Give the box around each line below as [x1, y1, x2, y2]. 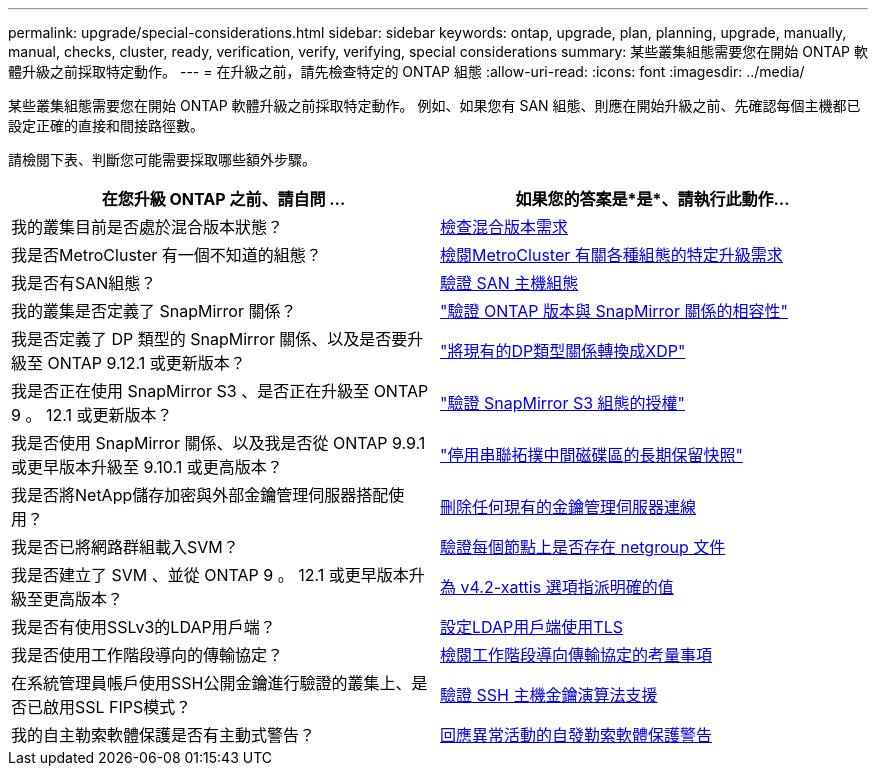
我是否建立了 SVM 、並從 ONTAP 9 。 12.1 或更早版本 [11, 565, 409, 585]
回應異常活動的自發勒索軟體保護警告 [440, 725, 713, 745]
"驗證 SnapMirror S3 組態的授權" [440, 393, 686, 413]
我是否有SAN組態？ [11, 273, 157, 293]
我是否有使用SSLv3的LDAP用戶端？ [11, 617, 276, 637]
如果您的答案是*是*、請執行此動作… [515, 189, 790, 209]
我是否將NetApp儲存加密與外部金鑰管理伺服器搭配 [11, 485, 389, 505]
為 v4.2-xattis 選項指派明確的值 [440, 577, 674, 597]
